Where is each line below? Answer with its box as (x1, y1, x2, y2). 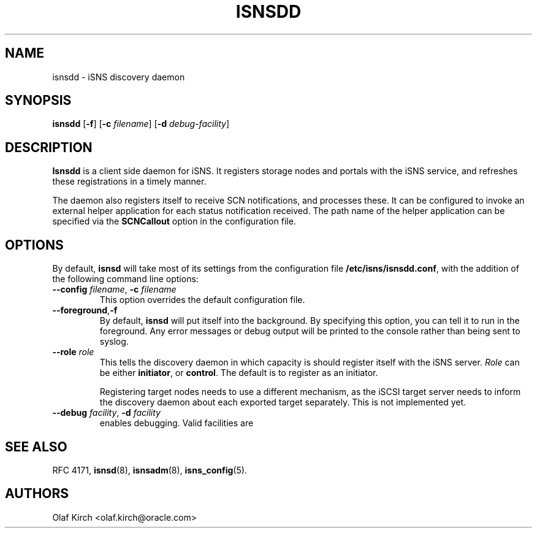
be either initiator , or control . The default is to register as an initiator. (99, 367, 378, 378)
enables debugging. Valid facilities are (99, 418, 254, 429)
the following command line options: (52, 274, 199, 285)
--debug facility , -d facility (52, 407, 161, 418)
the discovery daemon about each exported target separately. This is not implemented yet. (99, 397, 467, 408)
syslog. (99, 336, 129, 347)
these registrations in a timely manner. (52, 176, 207, 187)
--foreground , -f (52, 305, 118, 316)
